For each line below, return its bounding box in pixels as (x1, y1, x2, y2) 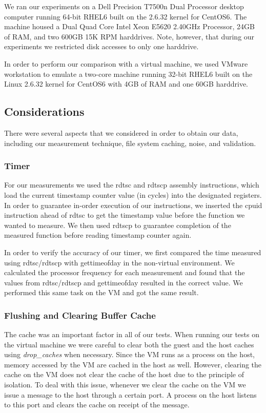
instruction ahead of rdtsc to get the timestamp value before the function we (4, 210, 245, 220)
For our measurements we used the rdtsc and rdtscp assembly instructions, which (4, 179, 259, 190)
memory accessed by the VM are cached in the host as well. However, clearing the (4, 359, 262, 369)
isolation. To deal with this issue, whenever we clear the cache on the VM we (4, 379, 246, 390)
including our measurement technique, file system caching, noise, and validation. (4, 137, 256, 148)
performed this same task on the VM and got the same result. (4, 287, 199, 298)
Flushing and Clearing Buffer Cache (4, 308, 156, 321)
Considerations (4, 104, 85, 119)
